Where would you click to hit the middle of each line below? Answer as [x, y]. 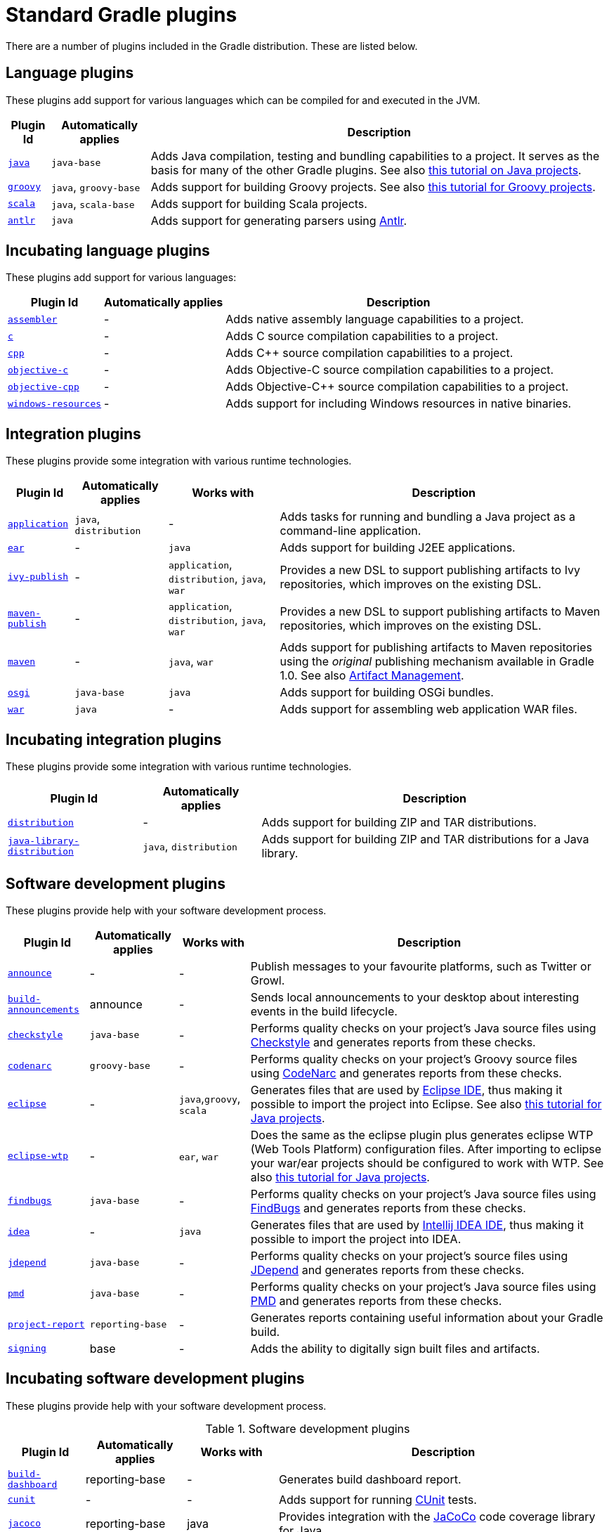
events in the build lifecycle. [324, 1011]
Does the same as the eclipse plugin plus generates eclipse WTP [422, 1135]
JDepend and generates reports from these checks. [387, 1270]
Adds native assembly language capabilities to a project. [375, 319]
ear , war [199, 1156]
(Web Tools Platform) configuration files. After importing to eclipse [426, 1149]
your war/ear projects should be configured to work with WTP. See [427, 1163]
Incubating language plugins [108, 251]
